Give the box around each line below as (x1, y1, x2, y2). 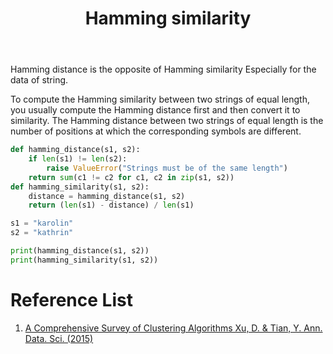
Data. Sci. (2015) (24, 332, 94, 344)
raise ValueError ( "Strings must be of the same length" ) (46, 163, 288, 173)
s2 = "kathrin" (10, 228, 74, 238)
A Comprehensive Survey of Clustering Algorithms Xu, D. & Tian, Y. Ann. (24, 322, 323, 334)
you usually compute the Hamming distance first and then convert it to (10, 104, 301, 116)
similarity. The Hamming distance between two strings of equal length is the (10, 115, 324, 127)
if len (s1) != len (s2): (28, 154, 128, 164)
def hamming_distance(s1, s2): (10, 145, 141, 155)
